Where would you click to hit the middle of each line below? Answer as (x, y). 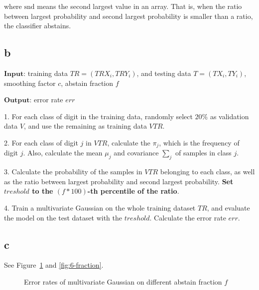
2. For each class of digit (41, 142)
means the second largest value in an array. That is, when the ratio (139, 6)
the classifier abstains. (38, 26)
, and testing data (164, 73)
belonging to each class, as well (207, 172)
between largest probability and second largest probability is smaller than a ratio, (129, 16)
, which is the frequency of (199, 142)
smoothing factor (30, 83)
